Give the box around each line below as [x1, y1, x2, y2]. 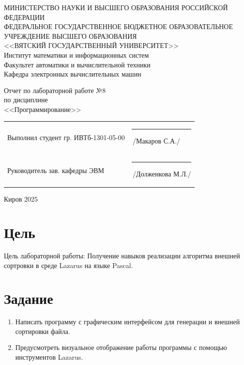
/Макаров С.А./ [133, 136, 181, 146]
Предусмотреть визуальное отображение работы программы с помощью [15, 342, 227, 352]
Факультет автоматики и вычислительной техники [4, 59, 151, 69]
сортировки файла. [15, 326, 70, 336]
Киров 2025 [4, 194, 38, 204]
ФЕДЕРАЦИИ [4, 12, 45, 22]
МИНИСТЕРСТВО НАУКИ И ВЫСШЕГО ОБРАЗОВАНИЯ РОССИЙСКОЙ [4, 2, 228, 12]
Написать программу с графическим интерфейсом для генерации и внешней [15, 317, 240, 327]
